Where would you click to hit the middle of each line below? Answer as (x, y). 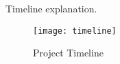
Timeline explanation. (51, 8)
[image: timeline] (75, 31)
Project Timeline (68, 53)
